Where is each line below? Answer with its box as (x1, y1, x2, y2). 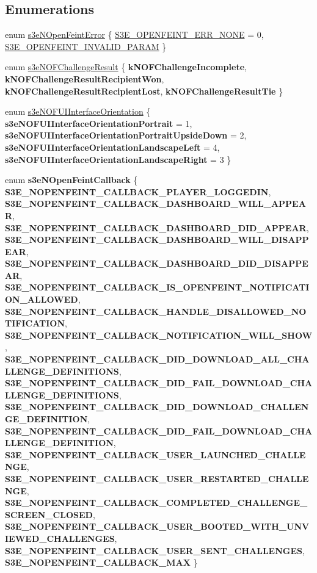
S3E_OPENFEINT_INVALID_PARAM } (5, 40, 167, 52)
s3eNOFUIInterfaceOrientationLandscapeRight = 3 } (5, 153, 231, 165)
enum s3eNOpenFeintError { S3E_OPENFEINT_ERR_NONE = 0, (5, 28, 264, 41)
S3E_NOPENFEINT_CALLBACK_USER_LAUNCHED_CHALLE (5, 448, 306, 461)
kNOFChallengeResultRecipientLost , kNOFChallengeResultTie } (5, 84, 283, 97)
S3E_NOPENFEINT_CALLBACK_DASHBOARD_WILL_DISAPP (5, 233, 309, 246)
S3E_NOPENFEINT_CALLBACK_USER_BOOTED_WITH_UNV (5, 520, 310, 533)
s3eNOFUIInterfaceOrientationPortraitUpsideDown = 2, (5, 129, 247, 142)
